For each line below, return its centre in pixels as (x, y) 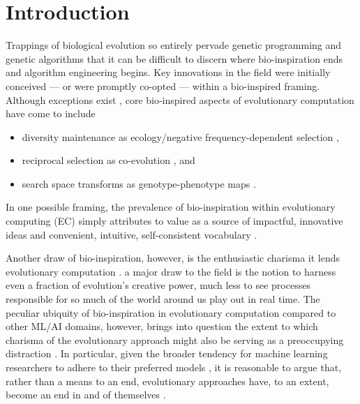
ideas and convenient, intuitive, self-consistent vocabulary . (132, 234)
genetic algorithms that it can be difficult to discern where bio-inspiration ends (174, 58)
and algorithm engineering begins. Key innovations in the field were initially (168, 72)
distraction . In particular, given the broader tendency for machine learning (167, 353)
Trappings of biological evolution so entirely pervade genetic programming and (174, 45)
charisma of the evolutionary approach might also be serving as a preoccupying (175, 339)
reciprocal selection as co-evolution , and (108, 160)
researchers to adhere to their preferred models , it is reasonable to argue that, (174, 367)
